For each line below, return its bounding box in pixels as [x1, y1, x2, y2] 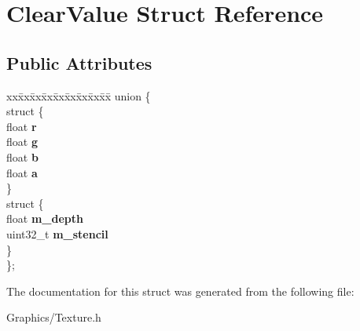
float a [6, 164, 38, 180]
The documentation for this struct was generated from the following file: [6, 282, 354, 299]
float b [6, 148, 39, 165]
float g [6, 133, 38, 150]
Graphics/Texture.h [6, 309, 101, 326]
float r [6, 118, 37, 134]
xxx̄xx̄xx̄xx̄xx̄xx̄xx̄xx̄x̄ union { [6, 87, 151, 104]
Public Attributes [6, 50, 152, 75]
